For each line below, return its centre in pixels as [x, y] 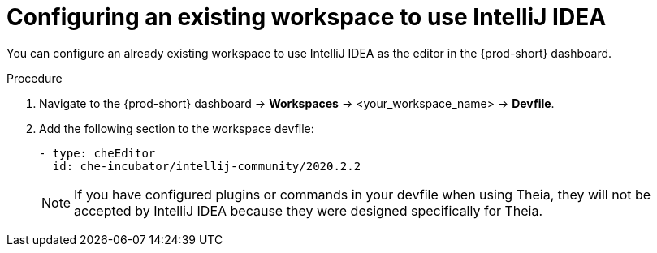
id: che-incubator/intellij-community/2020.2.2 [207, 166]
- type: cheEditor [97, 153]
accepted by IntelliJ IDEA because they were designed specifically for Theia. [309, 210]
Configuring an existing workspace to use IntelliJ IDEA [307, 17]
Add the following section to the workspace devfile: [177, 128]
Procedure [35, 78]
